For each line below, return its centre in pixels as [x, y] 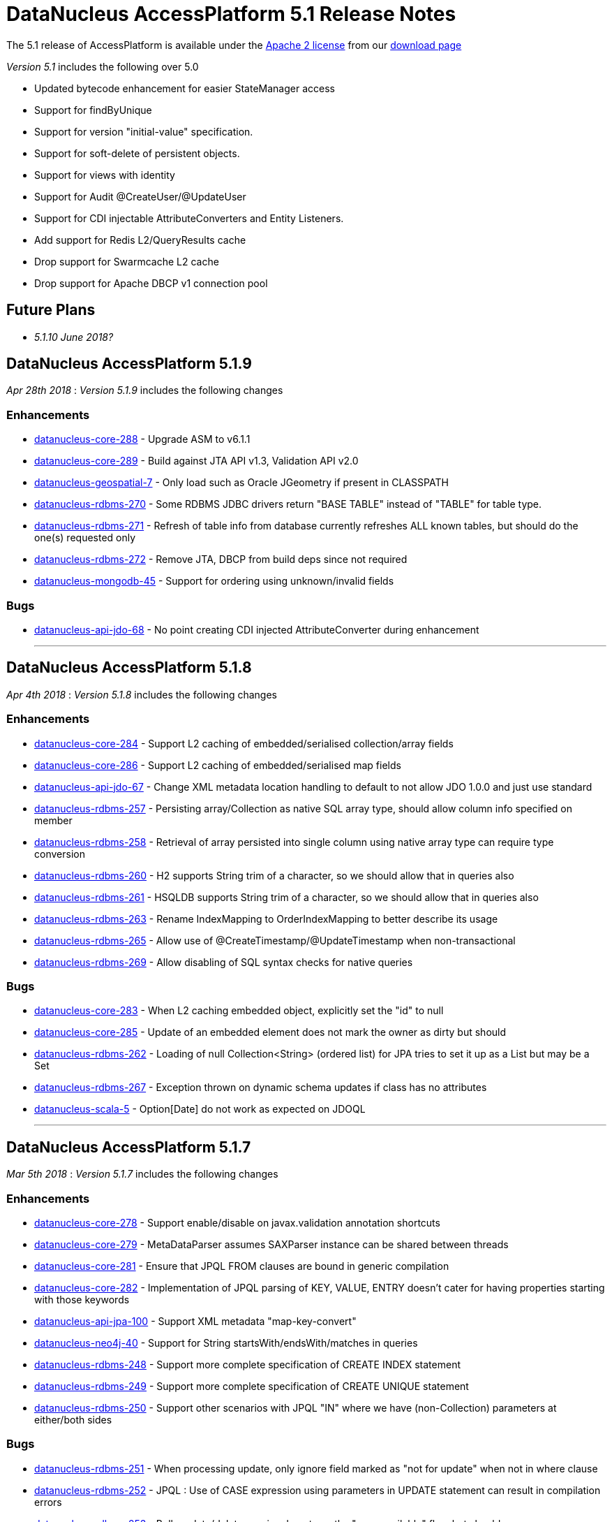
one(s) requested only [85, 538]
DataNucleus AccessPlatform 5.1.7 [129, 1147]
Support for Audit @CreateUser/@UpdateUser [140, 196]
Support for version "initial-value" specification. [144, 131]
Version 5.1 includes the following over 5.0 [103, 66]
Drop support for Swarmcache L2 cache [127, 261]
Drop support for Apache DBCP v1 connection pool [151, 283]
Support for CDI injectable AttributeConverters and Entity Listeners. [189, 218]
